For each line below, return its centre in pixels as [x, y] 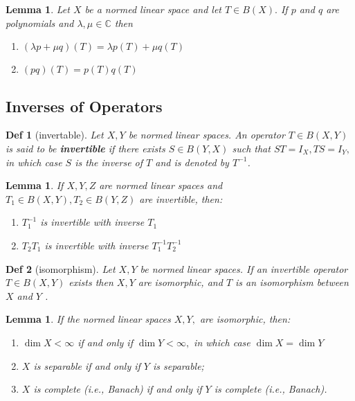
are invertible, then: [181, 198]
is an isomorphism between [292, 282]
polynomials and [40, 23]
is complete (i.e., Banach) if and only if [118, 389]
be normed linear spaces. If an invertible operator [244, 268]
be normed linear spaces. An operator [207, 135]
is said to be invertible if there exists [85, 148]
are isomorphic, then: [245, 319]
